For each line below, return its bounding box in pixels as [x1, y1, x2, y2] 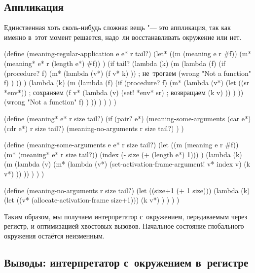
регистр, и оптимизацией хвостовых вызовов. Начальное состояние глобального [4, 221, 244, 231]
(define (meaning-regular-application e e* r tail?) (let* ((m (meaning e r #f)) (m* [4, 48, 252, 59]
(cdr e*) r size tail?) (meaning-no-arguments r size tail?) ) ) [4, 123, 184, 133]
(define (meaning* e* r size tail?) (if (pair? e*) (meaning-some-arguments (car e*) [4, 113, 251, 123]
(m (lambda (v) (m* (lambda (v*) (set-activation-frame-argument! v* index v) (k [4, 159, 251, 169]
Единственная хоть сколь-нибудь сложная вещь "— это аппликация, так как [4, 22, 231, 33]
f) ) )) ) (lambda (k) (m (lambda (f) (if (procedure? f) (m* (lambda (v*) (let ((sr [4, 77, 250, 88]
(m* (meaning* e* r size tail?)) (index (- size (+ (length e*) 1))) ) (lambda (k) [4, 149, 242, 159]
